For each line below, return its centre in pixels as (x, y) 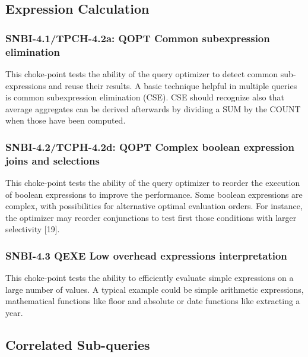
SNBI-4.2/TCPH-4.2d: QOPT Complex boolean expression (150, 146)
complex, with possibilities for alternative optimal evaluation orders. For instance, (154, 206)
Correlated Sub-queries (78, 344)
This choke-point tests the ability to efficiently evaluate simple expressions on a (150, 278)
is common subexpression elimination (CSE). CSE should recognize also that (145, 97)
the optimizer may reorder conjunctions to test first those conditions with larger (151, 217)
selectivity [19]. (33, 229)
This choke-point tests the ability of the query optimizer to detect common (142, 73)
